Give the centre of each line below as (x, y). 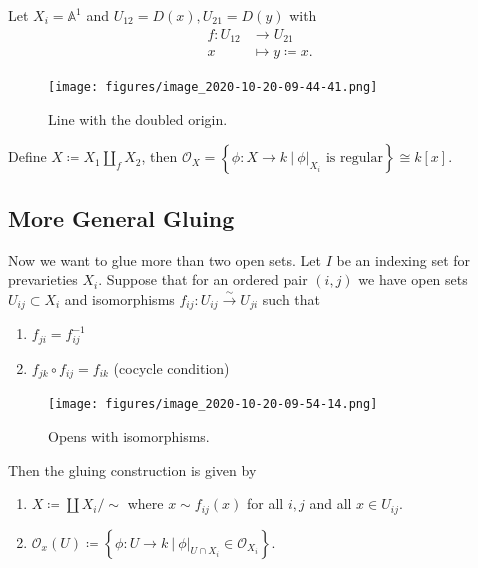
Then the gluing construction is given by (132, 469)
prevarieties (43, 279)
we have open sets (413, 279)
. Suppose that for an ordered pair (203, 279)
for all (265, 503)
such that (291, 298)
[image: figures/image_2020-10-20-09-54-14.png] (213, 404)
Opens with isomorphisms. (129, 436)
